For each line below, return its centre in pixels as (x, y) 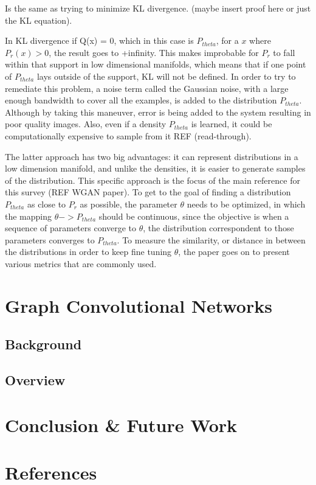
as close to (46, 204)
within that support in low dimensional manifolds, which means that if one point (156, 64)
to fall (284, 52)
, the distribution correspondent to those (218, 228)
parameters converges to (50, 239)
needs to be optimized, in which (246, 204)
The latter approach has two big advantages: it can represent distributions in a (152, 156)
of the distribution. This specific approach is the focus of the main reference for (153, 180)
